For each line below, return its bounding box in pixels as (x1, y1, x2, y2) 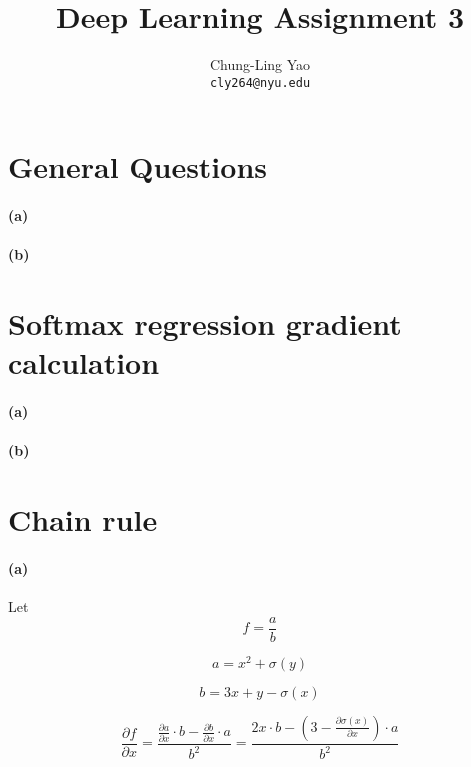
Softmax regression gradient (8, 303, 402, 344)
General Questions (8, 146, 268, 187)
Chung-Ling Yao (209, 54, 311, 75)
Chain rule (8, 499, 158, 540)
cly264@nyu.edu (209, 75, 311, 90)
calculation (8, 342, 160, 383)
